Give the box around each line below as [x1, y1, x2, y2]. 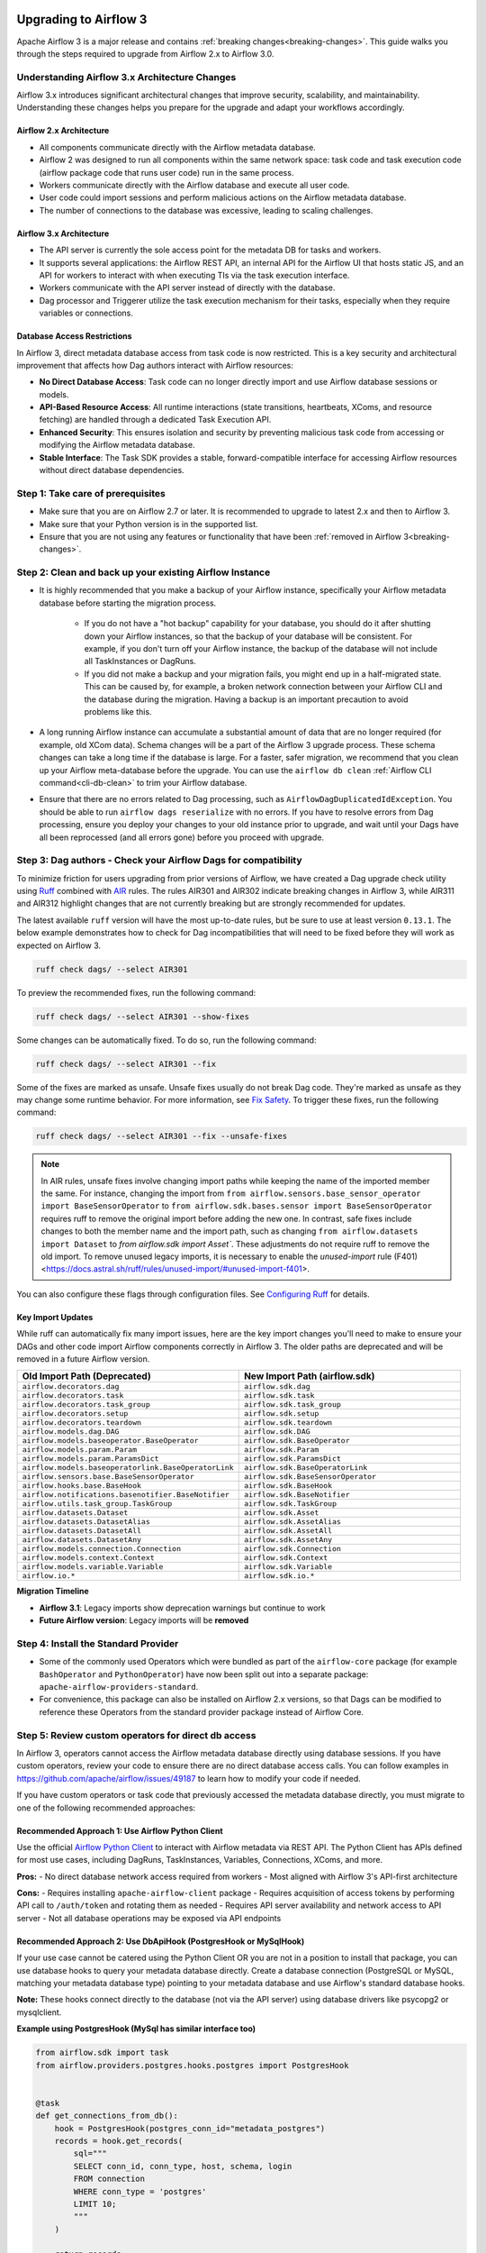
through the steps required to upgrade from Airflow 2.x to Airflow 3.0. [16, 48, 274, 59]
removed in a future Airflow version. [16, 1353, 150, 1364]
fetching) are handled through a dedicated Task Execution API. [39, 415, 272, 425]
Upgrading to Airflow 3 [16, 12, 148, 27]
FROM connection [73, 2174, 146, 2185]
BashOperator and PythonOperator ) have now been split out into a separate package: [39, 1668, 369, 1680]
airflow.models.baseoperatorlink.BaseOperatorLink [22, 1463, 234, 1473]
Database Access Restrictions [16, 331, 132, 342]
